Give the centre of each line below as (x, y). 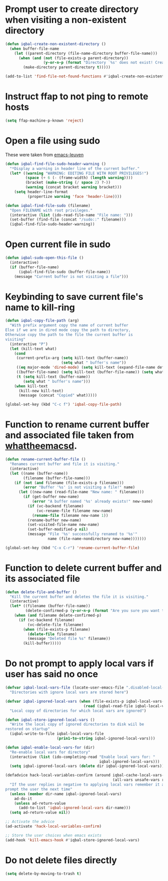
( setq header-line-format (41, 192)
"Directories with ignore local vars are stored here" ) (69, 692)
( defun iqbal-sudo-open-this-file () (44, 258)
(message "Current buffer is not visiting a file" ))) (71, 277)
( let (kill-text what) (33, 349)
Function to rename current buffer (77, 425)
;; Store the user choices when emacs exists (53, 835)
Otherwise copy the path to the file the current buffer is (69, 335)
